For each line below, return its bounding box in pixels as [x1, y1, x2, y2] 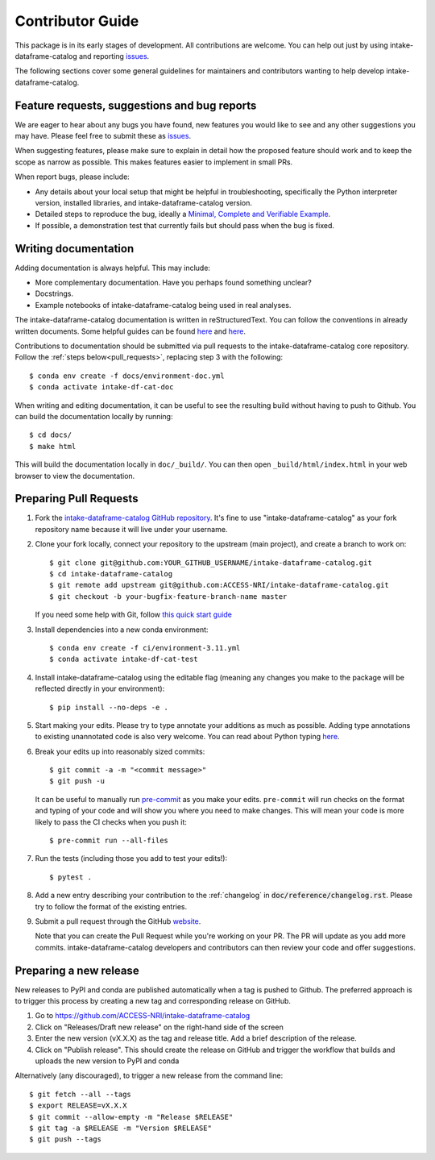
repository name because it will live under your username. [35, 524, 228, 534]
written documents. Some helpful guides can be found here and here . [14, 326, 246, 336]
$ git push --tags [29, 1135, 102, 1144]
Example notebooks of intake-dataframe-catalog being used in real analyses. [35, 300, 292, 310]
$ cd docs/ [29, 430, 72, 439]
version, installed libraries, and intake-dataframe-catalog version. [35, 197, 253, 207]
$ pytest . [49, 872, 93, 882]
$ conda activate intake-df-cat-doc [29, 383, 174, 392]
